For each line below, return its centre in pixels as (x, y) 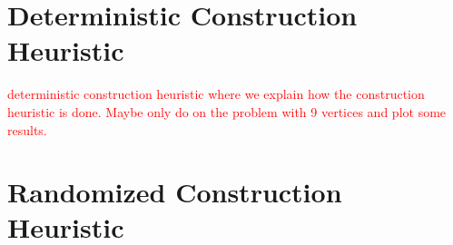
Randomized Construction (175, 192)
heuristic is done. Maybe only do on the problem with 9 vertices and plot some (227, 111)
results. (27, 129)
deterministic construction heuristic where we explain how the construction (216, 94)
